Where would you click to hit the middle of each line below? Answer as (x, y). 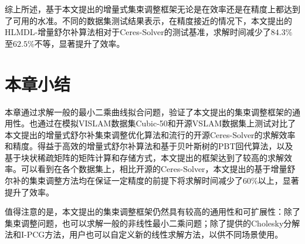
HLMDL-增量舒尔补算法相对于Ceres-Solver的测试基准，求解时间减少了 (138, 32)
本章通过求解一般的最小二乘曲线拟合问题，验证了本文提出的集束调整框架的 (148, 111)
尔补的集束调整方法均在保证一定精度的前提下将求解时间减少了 (124, 181)
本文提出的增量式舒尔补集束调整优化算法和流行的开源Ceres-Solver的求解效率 (150, 134)
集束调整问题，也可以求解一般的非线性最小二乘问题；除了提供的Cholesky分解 (152, 223)
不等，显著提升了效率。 (79, 43)
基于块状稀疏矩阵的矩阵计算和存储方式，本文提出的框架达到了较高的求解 (144, 157)
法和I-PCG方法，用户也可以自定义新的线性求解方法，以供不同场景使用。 (144, 234)
